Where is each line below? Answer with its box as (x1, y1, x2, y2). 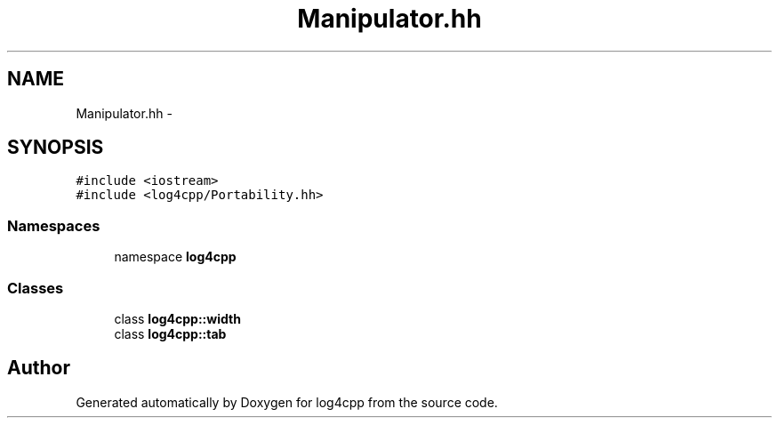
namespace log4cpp (114, 249, 237, 265)
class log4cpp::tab (114, 325, 227, 341)
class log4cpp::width (114, 310, 241, 326)
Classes (7, 278, 64, 297)
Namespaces (7, 216, 100, 235)
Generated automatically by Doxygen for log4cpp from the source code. (76, 394, 498, 410)
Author (7, 357, 70, 380)
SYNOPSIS (7, 136, 104, 159)
